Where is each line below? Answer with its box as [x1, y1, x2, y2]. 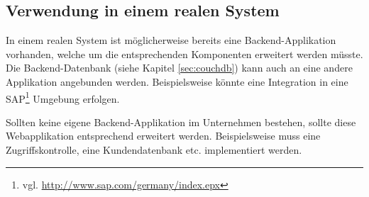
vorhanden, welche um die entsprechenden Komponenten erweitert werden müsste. [6, 46, 363, 61]
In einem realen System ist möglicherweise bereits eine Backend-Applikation [6, 33, 336, 47]
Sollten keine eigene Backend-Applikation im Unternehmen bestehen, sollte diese [6, 114, 356, 129]
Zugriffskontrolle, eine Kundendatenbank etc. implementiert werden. [6, 142, 302, 157]
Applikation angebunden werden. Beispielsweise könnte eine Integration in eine [6, 74, 348, 89]
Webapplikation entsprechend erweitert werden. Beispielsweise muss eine [6, 128, 321, 143]
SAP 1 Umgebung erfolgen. [6, 89, 120, 106]
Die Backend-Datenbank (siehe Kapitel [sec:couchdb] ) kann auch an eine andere [6, 60, 353, 75]
